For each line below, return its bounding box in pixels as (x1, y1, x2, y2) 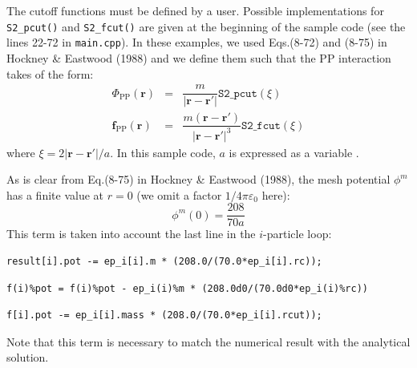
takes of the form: (6, 65, 94, 82)
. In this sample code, (110, 144, 216, 160)
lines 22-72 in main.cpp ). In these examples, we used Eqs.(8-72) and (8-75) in (6, 34, 387, 51)
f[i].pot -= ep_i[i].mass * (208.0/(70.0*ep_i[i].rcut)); (6, 309, 322, 321)
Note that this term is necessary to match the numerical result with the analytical (6, 333, 411, 350)
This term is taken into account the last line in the (6, 225, 256, 242)
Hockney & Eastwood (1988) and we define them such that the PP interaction (6, 49, 391, 66)
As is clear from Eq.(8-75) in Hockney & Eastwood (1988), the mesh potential (6, 171, 391, 188)
